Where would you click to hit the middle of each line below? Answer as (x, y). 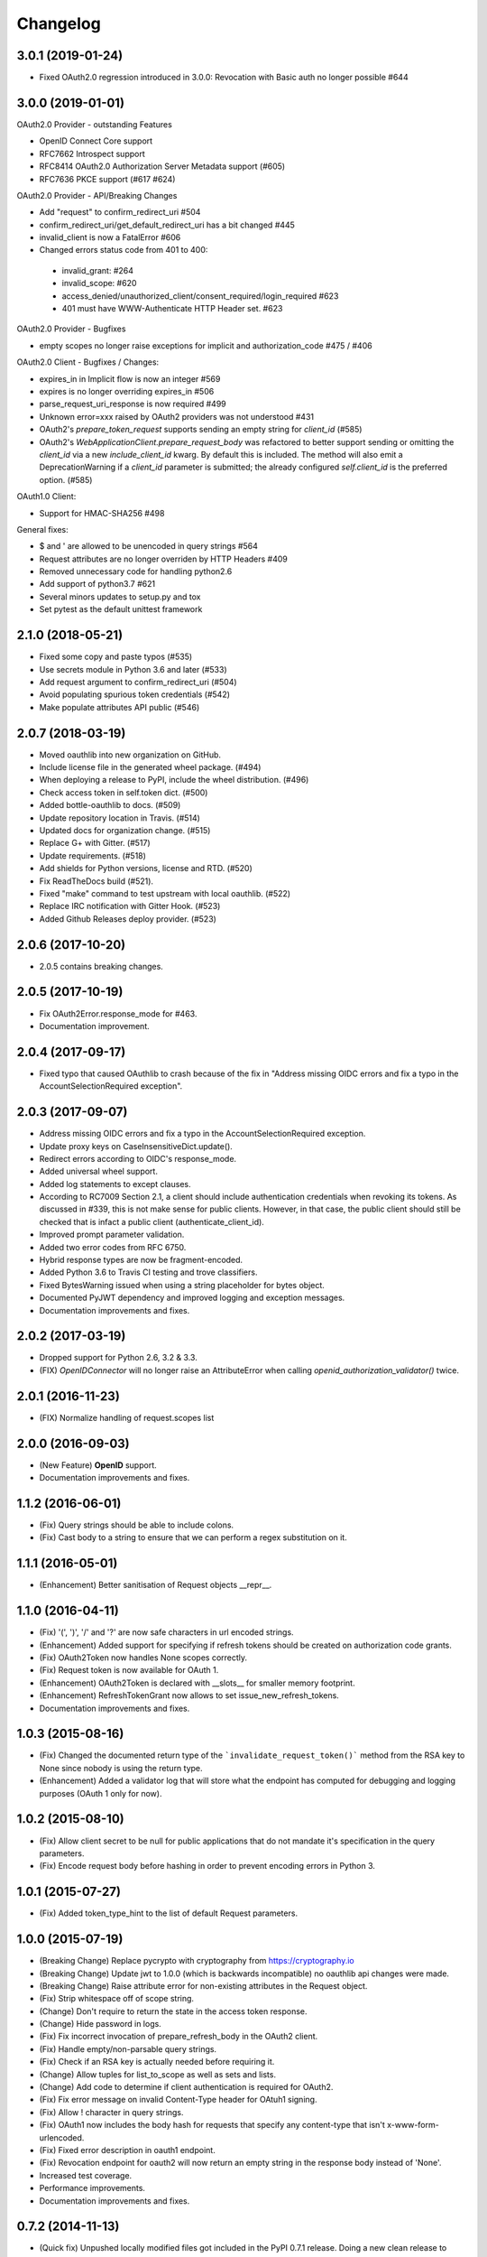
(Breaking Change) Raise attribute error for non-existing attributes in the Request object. (203, 1985)
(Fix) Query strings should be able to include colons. (137, 1525)
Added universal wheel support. (98, 1171)
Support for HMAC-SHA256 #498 (102, 513)
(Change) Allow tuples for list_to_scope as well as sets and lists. (158, 2074)
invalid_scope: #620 (99, 283)
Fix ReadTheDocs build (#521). (96, 881)
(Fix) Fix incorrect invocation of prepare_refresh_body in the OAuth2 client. (179, 2037)
